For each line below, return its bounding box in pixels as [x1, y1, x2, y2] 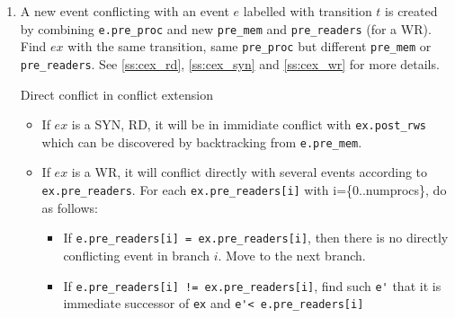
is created [385, 2, 438, 20]
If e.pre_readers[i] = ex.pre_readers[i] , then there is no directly [63, 228, 449, 247]
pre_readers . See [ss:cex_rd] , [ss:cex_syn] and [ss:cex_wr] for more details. [20, 54, 440, 73]
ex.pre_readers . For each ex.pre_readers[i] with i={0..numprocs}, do [41, 181, 447, 199]
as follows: [41, 198, 98, 216]
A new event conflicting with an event [20, 2, 229, 20]
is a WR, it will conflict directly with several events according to [71, 163, 428, 181]
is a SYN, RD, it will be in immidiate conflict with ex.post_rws [71, 115, 427, 134]
